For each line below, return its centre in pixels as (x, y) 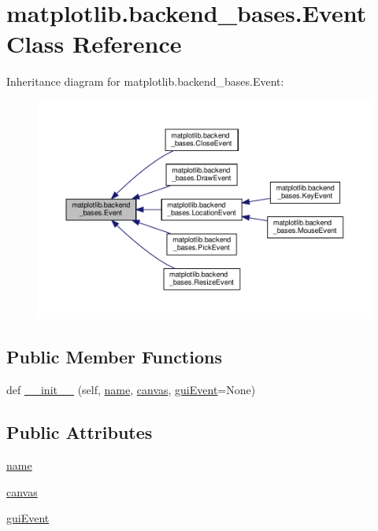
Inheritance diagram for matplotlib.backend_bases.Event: (145, 81)
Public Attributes (80, 432)
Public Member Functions (114, 357)
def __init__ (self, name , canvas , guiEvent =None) (131, 390)
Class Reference (94, 44)
